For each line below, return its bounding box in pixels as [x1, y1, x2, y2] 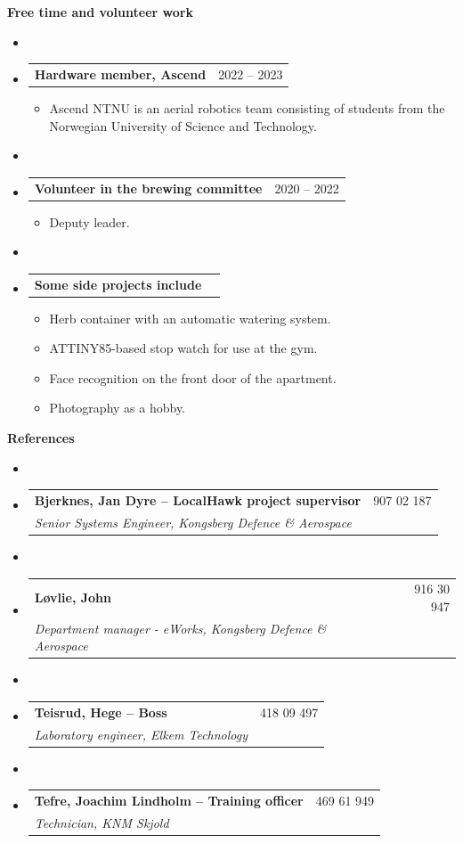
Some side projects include [34, 274, 202, 293]
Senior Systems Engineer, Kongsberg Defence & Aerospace [34, 512, 352, 531]
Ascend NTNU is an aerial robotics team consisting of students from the [49, 99, 445, 118]
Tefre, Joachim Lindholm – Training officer [34, 791, 304, 810]
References [7, 429, 75, 447]
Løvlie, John [34, 588, 111, 607]
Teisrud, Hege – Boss [34, 702, 167, 721]
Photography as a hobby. [49, 398, 185, 417]
